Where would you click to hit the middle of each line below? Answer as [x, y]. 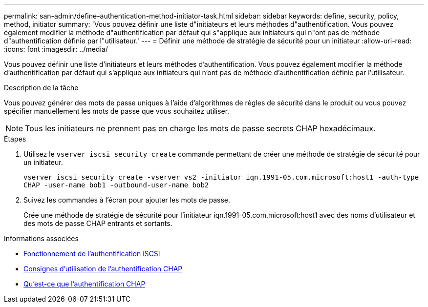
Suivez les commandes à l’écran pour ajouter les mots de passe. [127, 200]
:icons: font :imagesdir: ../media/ [56, 49]
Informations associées [41, 238]
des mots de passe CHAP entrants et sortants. [98, 223]
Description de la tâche [41, 88]
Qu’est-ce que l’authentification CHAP [85, 284]
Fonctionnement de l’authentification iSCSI [92, 254]
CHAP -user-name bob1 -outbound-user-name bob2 [116, 185]
